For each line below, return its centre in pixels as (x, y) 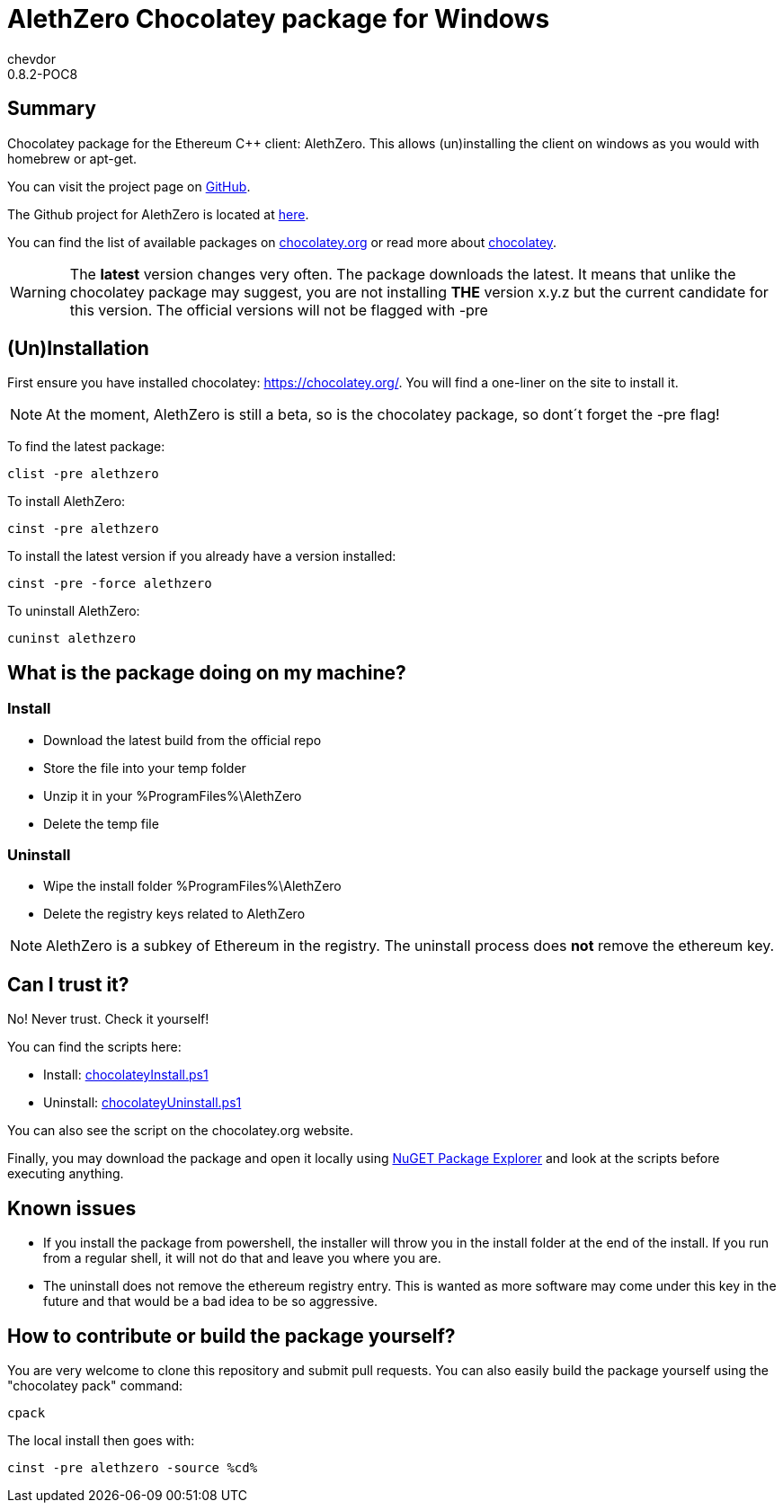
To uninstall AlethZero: (74, 611)
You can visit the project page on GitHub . (129, 186)
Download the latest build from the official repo (182, 740)
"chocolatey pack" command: (95, 1385)
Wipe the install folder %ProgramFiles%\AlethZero (192, 886)
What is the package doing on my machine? (207, 672)
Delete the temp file (101, 823)
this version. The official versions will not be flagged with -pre (279, 310)
